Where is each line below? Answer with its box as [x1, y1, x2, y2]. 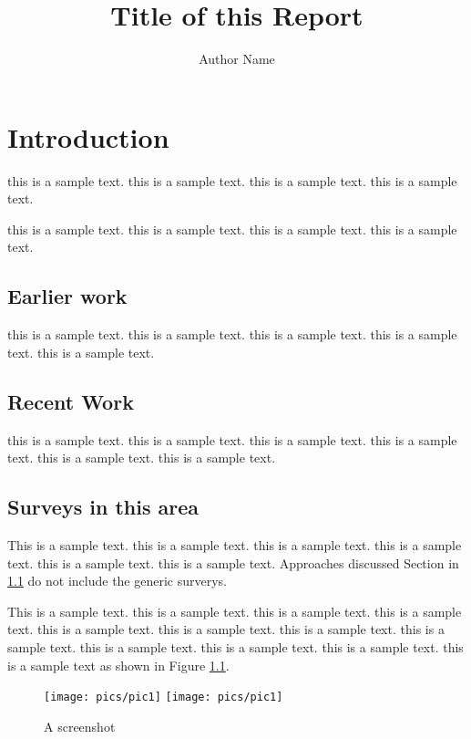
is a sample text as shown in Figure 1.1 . [7, 655, 230, 674]
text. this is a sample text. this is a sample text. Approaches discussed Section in [7, 553, 459, 572]
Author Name [199, 49, 275, 68]
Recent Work [7, 387, 134, 415]
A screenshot [44, 716, 116, 735]
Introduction [7, 118, 169, 155]
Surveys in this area [7, 493, 199, 521]
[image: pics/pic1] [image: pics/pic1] [44, 691, 283, 704]
